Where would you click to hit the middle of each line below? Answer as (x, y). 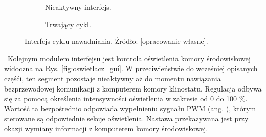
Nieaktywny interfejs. (78, 7)
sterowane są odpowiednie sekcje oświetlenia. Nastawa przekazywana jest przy (126, 118)
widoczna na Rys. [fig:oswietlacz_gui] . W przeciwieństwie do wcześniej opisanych (131, 68)
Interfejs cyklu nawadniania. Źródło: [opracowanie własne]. (116, 41)
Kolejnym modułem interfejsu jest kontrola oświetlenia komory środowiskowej (129, 58)
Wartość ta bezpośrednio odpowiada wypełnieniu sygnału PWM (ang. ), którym (130, 108)
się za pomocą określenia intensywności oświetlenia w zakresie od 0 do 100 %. (126, 98)
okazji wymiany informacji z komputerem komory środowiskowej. (106, 128)
